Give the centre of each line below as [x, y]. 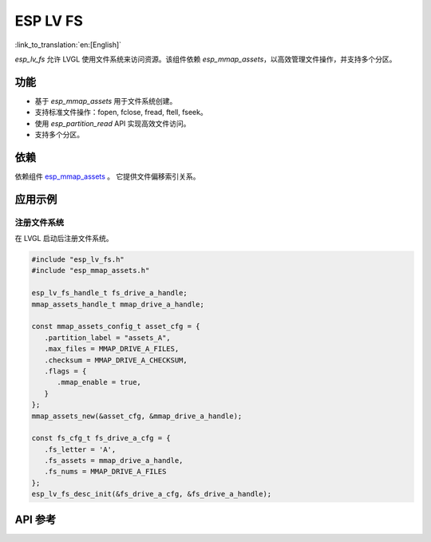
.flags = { [65, 371]
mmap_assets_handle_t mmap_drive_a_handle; [118, 304]
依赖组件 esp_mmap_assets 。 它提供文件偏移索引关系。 [107, 176]
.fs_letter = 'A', [80, 449]
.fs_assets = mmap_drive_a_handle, [114, 461]
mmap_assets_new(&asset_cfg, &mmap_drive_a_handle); [137, 416]
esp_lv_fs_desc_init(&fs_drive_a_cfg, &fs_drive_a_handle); [152, 494]
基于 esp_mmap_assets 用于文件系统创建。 [106, 101]
